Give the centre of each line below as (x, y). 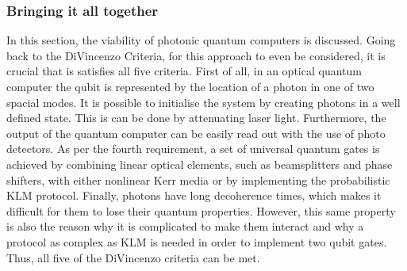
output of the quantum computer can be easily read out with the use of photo (196, 133)
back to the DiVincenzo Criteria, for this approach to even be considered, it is (196, 55)
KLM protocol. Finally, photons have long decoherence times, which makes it (194, 195)
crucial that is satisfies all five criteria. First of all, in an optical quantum (184, 71)
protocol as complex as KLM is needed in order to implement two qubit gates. (197, 241)
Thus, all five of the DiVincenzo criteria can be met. (133, 257)
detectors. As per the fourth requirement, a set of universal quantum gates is (193, 149)
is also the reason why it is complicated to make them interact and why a (185, 226)
